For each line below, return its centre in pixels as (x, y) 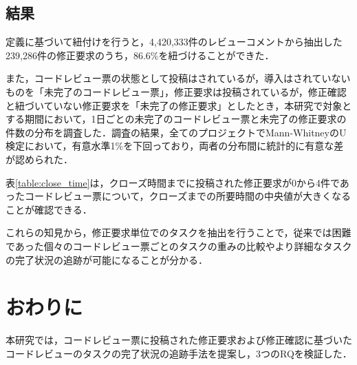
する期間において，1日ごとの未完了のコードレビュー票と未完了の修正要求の (176, 119)
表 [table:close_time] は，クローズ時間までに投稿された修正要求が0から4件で (173, 182)
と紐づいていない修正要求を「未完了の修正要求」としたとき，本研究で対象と (179, 105)
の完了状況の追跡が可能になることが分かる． (107, 259)
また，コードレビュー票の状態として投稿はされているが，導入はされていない (178, 78)
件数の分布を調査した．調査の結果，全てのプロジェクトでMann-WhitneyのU (176, 132)
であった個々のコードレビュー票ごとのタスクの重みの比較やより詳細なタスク (179, 246)
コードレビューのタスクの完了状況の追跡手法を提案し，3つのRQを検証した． (179, 353)
